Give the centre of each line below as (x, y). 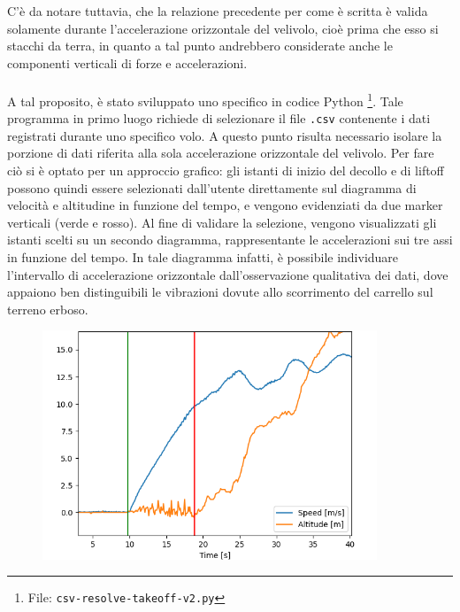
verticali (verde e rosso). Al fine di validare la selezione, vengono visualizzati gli (222, 222)
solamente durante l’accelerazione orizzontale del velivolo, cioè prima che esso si (223, 28)
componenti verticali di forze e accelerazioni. (127, 62)
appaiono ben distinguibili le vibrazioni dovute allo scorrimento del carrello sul (220, 292)
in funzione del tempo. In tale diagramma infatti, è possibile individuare (203, 257)
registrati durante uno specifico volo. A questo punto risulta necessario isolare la (225, 135)
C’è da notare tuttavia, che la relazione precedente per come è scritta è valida (218, 11)
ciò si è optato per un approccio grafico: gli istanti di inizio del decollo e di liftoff (226, 170)
